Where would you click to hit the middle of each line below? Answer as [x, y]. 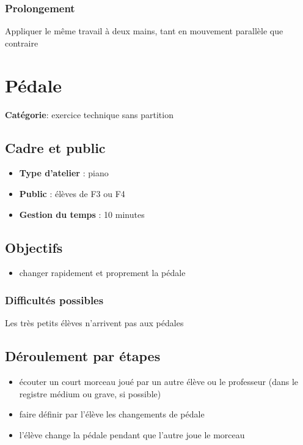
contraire [22, 43]
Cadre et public [55, 147]
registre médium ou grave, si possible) [90, 393]
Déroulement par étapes [83, 356]
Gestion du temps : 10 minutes [82, 214]
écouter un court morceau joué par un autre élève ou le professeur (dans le [159, 381]
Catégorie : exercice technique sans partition [89, 114]
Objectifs [34, 247]
